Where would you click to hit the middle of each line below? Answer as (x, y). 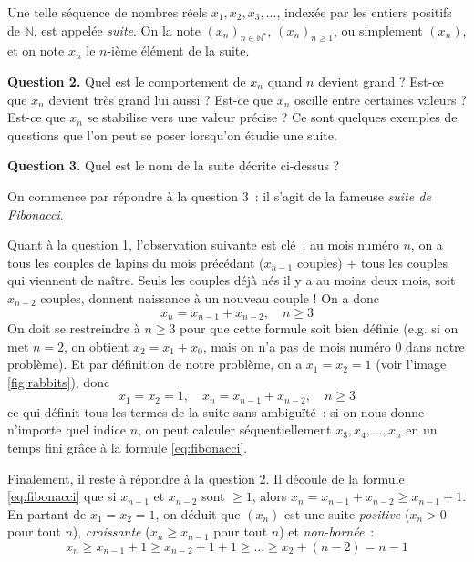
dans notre (435, 346)
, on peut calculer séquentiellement (235, 429)
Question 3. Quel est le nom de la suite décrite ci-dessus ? (174, 165)
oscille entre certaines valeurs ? (380, 99)
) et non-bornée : (327, 531)
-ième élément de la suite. (178, 51)
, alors (269, 496)
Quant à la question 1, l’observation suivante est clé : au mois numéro (203, 245)
